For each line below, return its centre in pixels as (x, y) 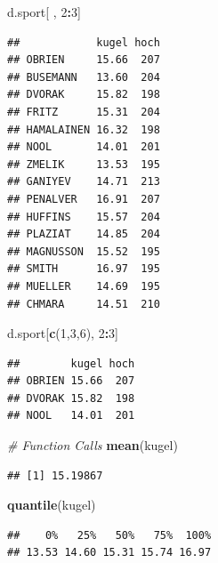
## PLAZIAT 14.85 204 (84, 234)
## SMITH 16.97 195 (84, 269)
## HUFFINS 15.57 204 (84, 217)
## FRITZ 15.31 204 (84, 112)
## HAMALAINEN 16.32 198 (84, 129)
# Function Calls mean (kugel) (93, 445)
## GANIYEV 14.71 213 (84, 182)
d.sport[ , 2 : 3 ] (44, 12)
